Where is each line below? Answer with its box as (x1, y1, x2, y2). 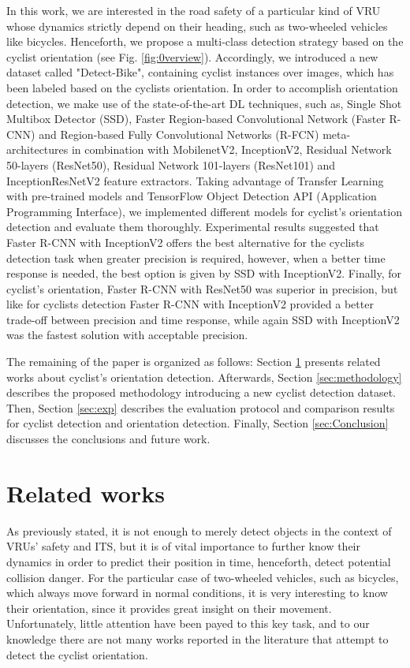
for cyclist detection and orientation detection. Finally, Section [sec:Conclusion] (6, 415, 389, 431)
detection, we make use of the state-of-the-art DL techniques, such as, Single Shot (6, 95, 402, 111)
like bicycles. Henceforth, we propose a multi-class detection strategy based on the (6, 33, 404, 50)
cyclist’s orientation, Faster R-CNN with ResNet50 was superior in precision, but (6, 280, 398, 297)
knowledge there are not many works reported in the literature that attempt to (6, 630, 389, 647)
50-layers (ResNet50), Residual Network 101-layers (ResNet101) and (6, 156, 336, 173)
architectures (6, 141, 69, 158)
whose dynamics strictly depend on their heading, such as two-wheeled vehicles (6, 17, 388, 34)
